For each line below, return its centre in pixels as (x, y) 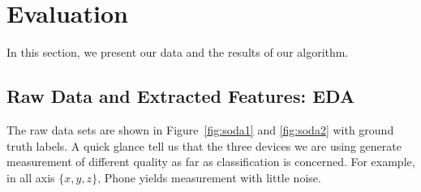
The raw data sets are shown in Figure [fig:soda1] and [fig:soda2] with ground (200, 129)
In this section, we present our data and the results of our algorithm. (178, 52)
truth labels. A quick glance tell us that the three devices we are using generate (204, 145)
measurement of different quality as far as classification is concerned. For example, (211, 162)
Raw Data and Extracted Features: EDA (181, 96)
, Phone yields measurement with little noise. (209, 177)
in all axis (31, 177)
